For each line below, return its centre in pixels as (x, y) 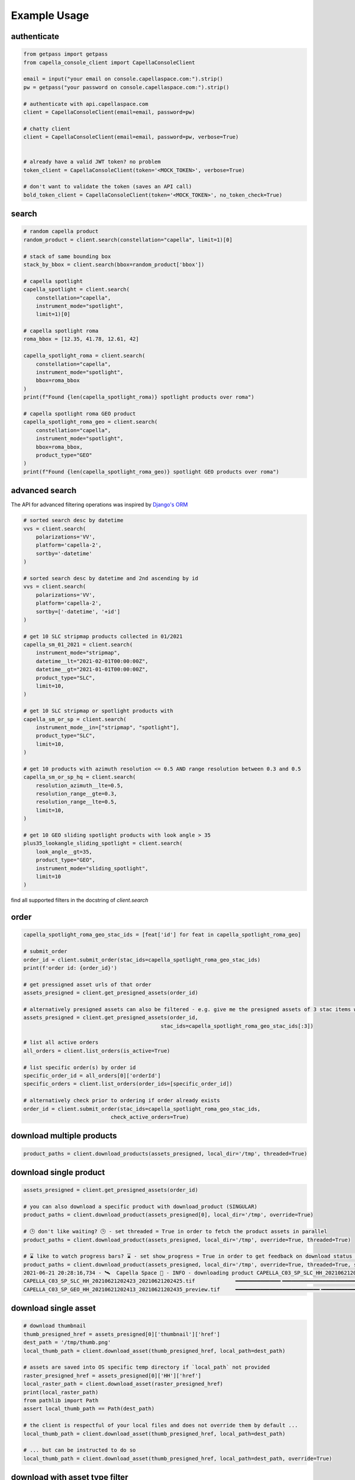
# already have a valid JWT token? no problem (92, 162)
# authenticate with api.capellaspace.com (86, 104)
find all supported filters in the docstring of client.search (80, 900)
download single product (58, 1172)
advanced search (44, 490)
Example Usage (50, 15)
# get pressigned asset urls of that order (88, 984)
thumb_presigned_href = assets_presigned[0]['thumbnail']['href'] (122, 1334)
